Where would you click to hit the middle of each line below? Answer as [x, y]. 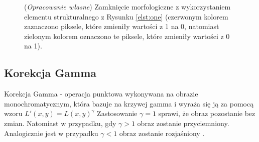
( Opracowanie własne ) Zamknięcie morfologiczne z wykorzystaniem [127, 6]
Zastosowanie [117, 113]
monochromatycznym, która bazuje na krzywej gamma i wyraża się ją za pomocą [129, 103]
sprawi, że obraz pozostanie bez [207, 113]
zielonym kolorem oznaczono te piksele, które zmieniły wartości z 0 [127, 36]
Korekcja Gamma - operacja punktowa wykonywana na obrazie [101, 94]
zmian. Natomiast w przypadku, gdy [60, 123]
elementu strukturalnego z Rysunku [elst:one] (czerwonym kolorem [126, 16]
